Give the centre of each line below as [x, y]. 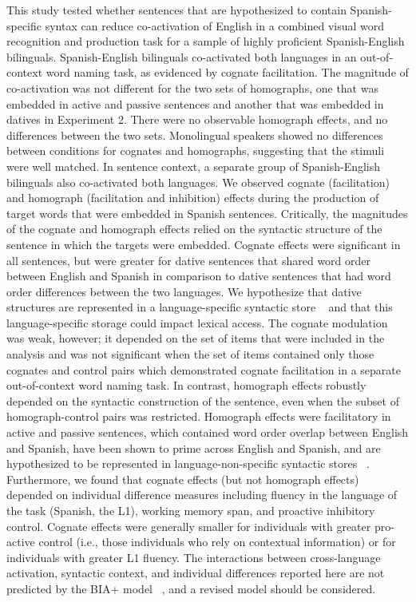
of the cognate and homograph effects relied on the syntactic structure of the [194, 229]
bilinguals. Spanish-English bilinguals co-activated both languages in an [182, 56]
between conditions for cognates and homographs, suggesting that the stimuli [196, 150]
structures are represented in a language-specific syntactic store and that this [200, 307]
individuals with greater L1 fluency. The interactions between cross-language [194, 557]
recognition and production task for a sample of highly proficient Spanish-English [206, 41]
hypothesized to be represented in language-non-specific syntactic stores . [188, 463]
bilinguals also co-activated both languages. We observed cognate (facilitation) [198, 182]
